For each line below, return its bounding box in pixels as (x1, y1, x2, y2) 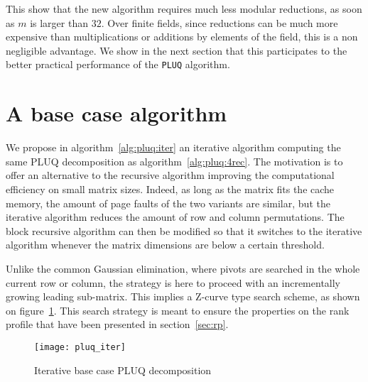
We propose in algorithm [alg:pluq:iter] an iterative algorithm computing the (6, 140, 341, 155)
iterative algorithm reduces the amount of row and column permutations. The (6, 209, 345, 224)
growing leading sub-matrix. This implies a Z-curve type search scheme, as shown (6, 289, 360, 304)
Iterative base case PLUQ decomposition (34, 362, 212, 377)
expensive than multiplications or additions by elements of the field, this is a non (6, 29, 358, 44)
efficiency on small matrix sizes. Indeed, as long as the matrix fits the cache (6, 181, 335, 196)
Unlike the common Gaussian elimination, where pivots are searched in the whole (6, 261, 360, 275)
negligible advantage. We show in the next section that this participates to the (6, 43, 347, 58)
